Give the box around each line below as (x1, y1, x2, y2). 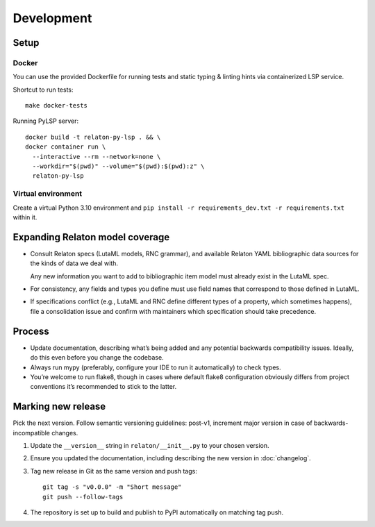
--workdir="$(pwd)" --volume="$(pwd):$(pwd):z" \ (32, 162, 205, 170)
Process (12, 325, 49, 337)
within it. (12, 212, 37, 221)
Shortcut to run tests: (12, 85, 74, 94)
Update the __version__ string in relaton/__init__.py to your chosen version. (30, 441, 270, 449)
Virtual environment (12, 189, 83, 199)
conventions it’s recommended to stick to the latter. (30, 383, 177, 391)
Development (12, 10, 92, 26)
